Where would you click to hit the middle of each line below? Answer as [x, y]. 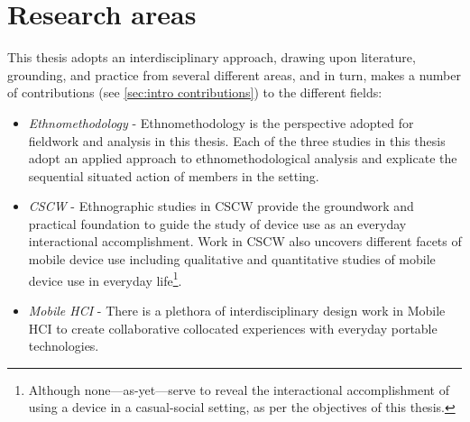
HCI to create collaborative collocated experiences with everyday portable [233, 328]
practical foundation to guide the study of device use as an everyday [217, 223]
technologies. [64, 346]
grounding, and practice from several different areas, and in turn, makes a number [235, 74]
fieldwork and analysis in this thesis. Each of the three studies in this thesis [237, 140]
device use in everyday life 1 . [105, 279]
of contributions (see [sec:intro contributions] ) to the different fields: [195, 92]
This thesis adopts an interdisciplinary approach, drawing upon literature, [212, 57]
